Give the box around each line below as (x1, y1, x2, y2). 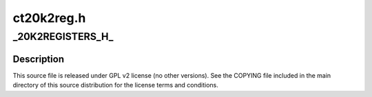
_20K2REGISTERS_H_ (12, 30, 114, 43)
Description (12, 53, 65, 65)
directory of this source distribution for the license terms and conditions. (12, 81, 218, 89)
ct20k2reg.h (12, 10, 86, 25)
